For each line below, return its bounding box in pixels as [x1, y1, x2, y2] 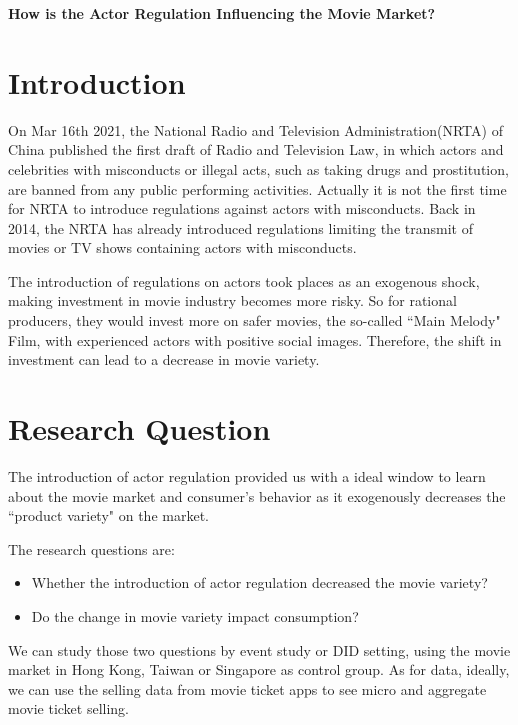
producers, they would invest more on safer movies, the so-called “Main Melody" [8, 310, 501, 331]
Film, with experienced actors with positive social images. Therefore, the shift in [8, 329, 502, 350]
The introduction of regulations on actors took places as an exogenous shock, [8, 270, 480, 291]
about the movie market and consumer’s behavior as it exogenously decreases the [8, 485, 506, 506]
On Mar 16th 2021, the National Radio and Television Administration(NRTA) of [8, 119, 503, 140]
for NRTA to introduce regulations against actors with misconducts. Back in [8, 198, 476, 219]
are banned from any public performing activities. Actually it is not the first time [8, 178, 507, 199]
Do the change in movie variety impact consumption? [31, 605, 359, 626]
